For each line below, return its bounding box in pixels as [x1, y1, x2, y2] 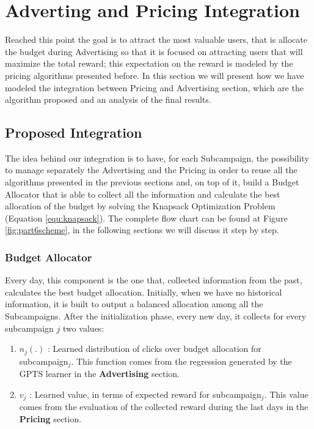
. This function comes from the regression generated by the [71, 354, 292, 367]
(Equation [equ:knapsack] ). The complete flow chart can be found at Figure [5, 211, 288, 224]
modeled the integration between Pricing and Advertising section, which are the [5, 81, 304, 94]
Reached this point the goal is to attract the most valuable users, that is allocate [5, 33, 307, 46]
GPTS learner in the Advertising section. [19, 367, 180, 380]
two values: [62, 321, 104, 334]
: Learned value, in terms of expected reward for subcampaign [29, 387, 261, 400]
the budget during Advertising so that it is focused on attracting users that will [5, 45, 303, 58]
